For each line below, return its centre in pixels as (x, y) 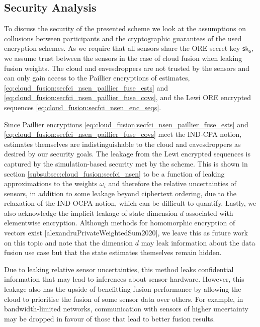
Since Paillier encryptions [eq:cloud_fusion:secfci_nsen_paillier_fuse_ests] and (126, 124)
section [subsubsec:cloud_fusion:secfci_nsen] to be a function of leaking (114, 173)
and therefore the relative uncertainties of (172, 183)
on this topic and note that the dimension (69, 242)
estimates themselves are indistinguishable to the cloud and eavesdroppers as (122, 144)
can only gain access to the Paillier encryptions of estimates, (97, 78)
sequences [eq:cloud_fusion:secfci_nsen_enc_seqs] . (83, 107)
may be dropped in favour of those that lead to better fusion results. (110, 318)
